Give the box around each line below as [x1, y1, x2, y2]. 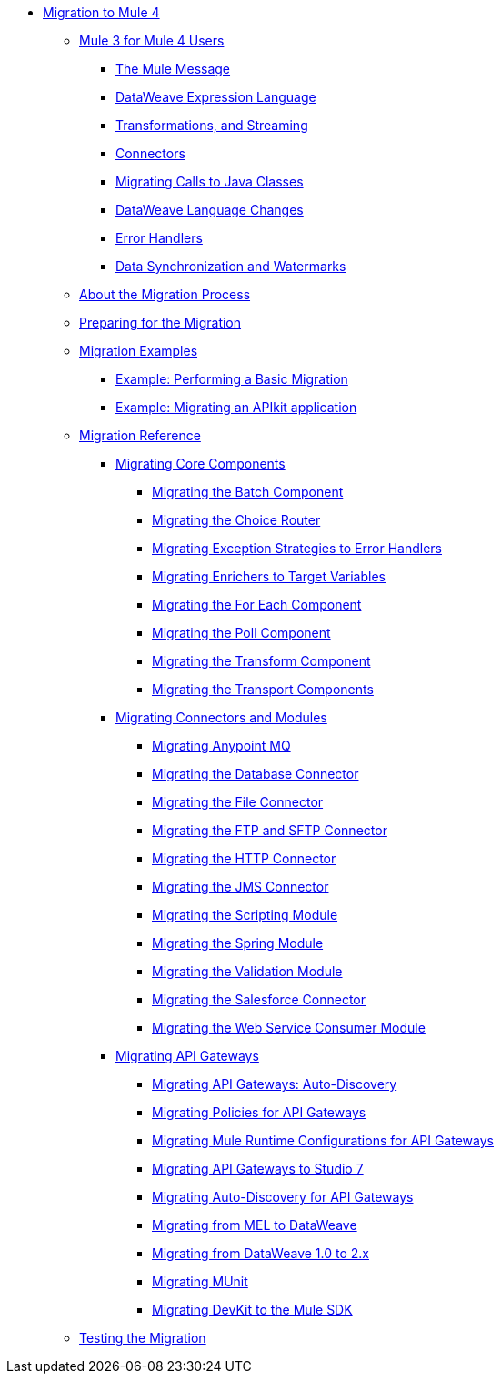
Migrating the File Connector [152, 794, 324, 810]
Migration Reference [79, 428, 201, 443]
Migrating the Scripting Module [152, 907, 338, 922]
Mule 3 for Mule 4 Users [79, 33, 225, 48]
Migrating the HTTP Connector [152, 851, 336, 866]
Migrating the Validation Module [152, 963, 343, 979]
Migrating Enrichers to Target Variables [152, 569, 386, 584]
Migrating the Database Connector [152, 766, 359, 781]
